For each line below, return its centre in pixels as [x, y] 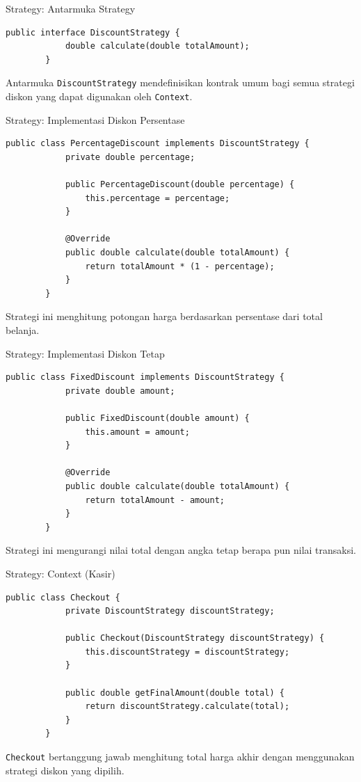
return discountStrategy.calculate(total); [187, 707]
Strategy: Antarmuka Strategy [71, 8]
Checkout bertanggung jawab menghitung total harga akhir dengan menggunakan [180, 757]
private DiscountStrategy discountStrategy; [170, 611]
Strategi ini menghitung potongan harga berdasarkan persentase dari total [164, 316]
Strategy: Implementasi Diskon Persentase [95, 119]
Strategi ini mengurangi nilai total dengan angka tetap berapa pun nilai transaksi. [181, 550]
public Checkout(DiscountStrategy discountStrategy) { [195, 638]
